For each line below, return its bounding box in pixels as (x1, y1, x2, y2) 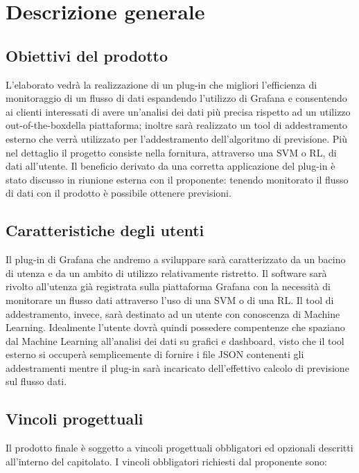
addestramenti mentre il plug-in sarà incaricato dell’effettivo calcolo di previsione (6, 360, 349, 375)
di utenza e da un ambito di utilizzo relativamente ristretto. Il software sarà (6, 265, 327, 280)
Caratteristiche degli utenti (6, 220, 204, 241)
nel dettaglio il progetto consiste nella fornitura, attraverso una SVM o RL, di (6, 145, 337, 159)
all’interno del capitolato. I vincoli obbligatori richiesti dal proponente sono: (6, 454, 327, 468)
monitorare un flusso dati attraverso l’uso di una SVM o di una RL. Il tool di (6, 292, 334, 307)
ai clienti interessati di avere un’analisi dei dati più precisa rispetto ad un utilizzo (6, 104, 351, 118)
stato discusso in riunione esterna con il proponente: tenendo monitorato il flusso (6, 172, 349, 186)
